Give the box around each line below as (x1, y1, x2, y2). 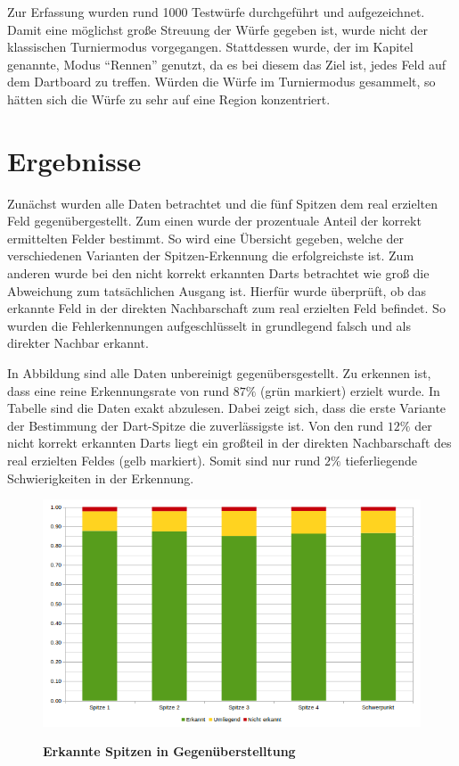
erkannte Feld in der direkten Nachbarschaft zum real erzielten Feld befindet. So (7, 299, 446, 317)
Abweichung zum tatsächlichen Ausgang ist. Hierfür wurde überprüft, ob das (7, 281, 426, 300)
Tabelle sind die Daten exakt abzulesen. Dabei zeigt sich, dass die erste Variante (7, 399, 447, 417)
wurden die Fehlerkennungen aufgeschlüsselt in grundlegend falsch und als (7, 316, 412, 334)
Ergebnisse (7, 142, 142, 178)
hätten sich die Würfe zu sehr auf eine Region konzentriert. (7, 89, 331, 108)
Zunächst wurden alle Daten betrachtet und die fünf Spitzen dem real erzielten (7, 194, 439, 212)
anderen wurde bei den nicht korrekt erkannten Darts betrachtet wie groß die (7, 264, 430, 283)
